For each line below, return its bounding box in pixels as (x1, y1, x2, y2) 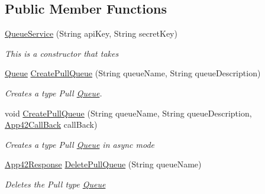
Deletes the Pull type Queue (5, 177, 106, 190)
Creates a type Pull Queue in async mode (5, 138, 155, 150)
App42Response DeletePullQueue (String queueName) (5, 158, 202, 170)
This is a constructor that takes (5, 47, 119, 59)
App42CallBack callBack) (5, 118, 98, 131)
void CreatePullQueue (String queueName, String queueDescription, (5, 106, 252, 119)
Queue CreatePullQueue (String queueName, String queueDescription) (5, 67, 261, 79)
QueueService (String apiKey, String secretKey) (5, 27, 177, 40)
